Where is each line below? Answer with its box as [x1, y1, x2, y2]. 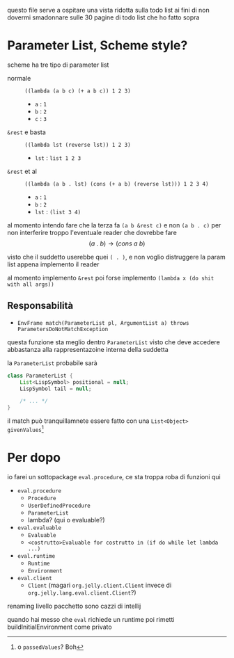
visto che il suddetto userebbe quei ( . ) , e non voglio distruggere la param [7, 252, 226, 261]
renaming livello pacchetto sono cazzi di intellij [7, 602, 141, 610]
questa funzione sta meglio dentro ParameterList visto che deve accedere [7, 337, 221, 346]
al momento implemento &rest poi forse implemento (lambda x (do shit [7, 273, 214, 282]
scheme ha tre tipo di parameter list [7, 61, 109, 69]
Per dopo [7, 449, 61, 465]
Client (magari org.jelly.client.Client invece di [27, 581, 172, 589]
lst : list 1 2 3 [34, 153, 81, 162]
